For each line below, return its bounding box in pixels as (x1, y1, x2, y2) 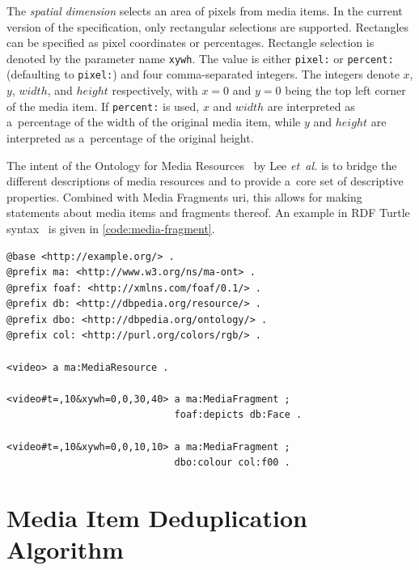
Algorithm (6, 533, 124, 566)
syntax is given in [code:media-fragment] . (6, 219, 215, 236)
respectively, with (112, 82, 198, 99)
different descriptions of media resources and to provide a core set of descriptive (6, 172, 404, 189)
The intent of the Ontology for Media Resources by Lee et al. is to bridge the (6, 156, 397, 173)
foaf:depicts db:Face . (174, 409, 303, 421)
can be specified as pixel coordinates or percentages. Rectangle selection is (6, 34, 375, 51)
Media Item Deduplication (6, 501, 307, 534)
